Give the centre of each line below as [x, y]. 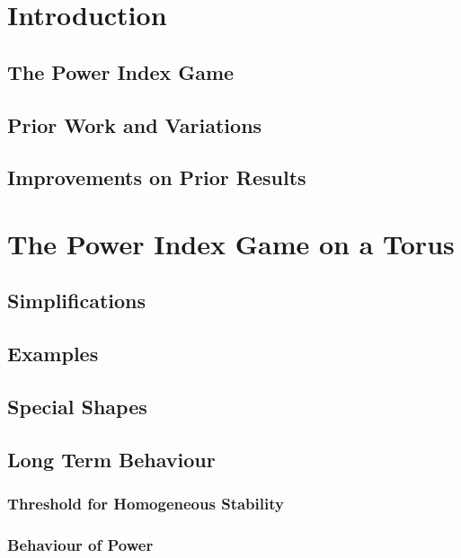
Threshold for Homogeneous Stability [146, 504]
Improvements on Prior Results [157, 177]
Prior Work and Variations [135, 124]
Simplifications [77, 301]
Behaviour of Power [80, 544]
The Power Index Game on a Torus [231, 243]
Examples [53, 354]
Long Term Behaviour [111, 459]
